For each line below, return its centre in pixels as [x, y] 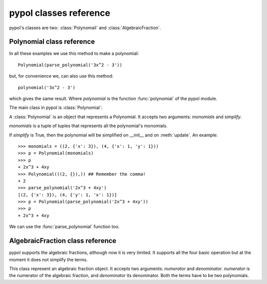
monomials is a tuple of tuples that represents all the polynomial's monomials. [88, 126]
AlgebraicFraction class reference [63, 241]
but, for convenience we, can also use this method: [61, 76]
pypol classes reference [60, 13]
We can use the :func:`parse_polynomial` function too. [64, 227]
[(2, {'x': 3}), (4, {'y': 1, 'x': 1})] [67, 195]
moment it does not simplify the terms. [48, 259]
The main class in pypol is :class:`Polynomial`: [56, 108]
